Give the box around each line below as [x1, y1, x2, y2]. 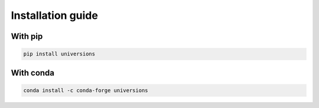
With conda [11, 68, 55, 78]
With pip [11, 31, 43, 41]
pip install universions [23, 51, 96, 57]
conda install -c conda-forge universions [23, 87, 148, 94]
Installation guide [11, 9, 99, 22]
